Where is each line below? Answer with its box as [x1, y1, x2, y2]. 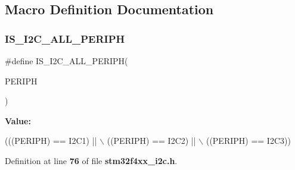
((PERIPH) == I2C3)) [206, 134, 291, 147]
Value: [5, 114, 31, 127]
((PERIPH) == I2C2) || [107, 134, 196, 147]
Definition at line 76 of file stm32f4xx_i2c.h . [5, 154, 178, 166]
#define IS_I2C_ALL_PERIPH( [5, 55, 128, 67]
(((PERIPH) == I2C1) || [5, 134, 97, 147]
